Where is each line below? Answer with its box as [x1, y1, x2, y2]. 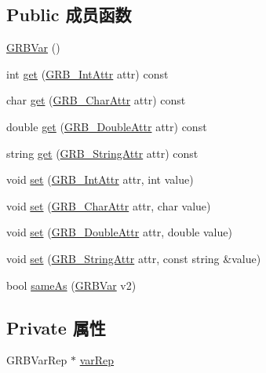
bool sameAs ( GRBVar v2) [6, 276, 137, 293]
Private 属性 [6, 315, 106, 339]
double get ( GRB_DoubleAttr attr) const [6, 118, 207, 134]
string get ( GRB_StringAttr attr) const [6, 144, 199, 161]
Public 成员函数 [6, 2, 132, 27]
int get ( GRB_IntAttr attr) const [6, 65, 169, 82]
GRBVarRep [6, 352, 67, 368]
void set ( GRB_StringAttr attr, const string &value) [6, 250, 261, 266]
